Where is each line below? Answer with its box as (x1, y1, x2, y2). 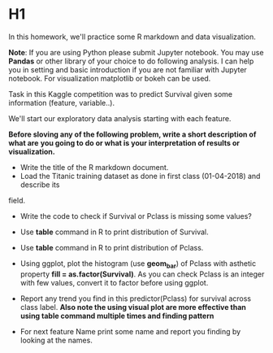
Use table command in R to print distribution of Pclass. (19, 242, 204, 252)
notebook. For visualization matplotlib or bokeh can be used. (8, 73, 211, 83)
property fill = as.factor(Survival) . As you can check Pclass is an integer (19, 269, 265, 279)
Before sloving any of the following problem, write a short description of (8, 129, 257, 139)
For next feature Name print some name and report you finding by (19, 326, 241, 336)
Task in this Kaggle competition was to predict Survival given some (8, 89, 233, 98)
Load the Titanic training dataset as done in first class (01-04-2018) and (19, 171, 261, 181)
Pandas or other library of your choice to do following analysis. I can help (8, 56, 254, 66)
